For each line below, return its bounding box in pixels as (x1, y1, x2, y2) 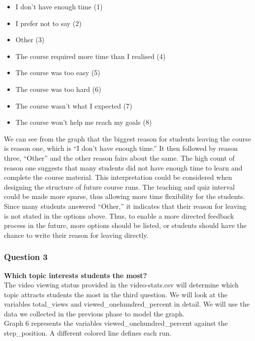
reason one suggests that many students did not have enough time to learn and (4, 162, 243, 172)
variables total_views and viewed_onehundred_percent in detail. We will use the (4, 299, 250, 309)
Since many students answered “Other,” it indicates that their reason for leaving (4, 200, 247, 211)
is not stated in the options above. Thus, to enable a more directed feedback (4, 210, 234, 221)
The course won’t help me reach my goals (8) (15, 117, 152, 127)
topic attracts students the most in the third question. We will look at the (4, 289, 227, 299)
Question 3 (4, 251, 48, 263)
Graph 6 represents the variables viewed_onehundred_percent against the (4, 318, 228, 328)
